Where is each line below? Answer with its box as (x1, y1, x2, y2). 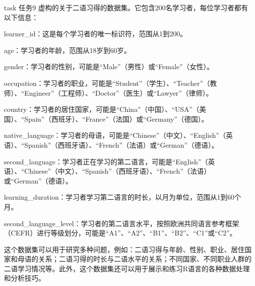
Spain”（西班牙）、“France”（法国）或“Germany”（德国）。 (24, 113, 208, 124)
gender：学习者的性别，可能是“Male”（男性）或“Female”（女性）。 (4, 61, 214, 72)
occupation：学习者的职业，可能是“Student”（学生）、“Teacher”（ (4, 78, 210, 88)
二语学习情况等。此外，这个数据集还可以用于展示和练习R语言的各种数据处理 (4, 263, 250, 273)
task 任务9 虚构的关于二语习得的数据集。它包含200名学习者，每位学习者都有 (4, 2, 248, 12)
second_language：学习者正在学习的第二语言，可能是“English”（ (4, 156, 208, 166)
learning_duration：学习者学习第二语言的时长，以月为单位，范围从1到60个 (4, 192, 241, 202)
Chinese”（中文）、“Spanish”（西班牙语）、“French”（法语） (24, 166, 211, 176)
